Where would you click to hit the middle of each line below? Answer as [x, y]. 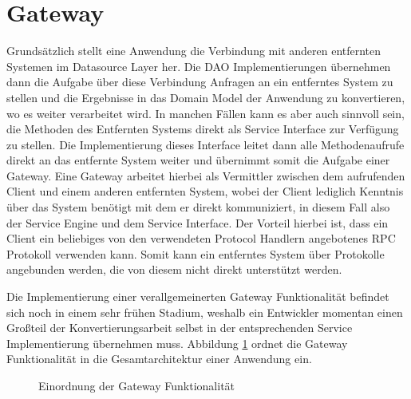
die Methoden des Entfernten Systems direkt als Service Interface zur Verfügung [203, 129]
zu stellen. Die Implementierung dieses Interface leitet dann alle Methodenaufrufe [205, 144]
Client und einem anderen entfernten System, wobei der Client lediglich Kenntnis [205, 191]
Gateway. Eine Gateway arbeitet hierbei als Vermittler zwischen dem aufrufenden [206, 175]
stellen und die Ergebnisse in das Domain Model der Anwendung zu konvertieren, [206, 97]
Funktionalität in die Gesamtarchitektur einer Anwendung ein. [159, 359]
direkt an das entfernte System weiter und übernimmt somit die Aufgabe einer [198, 160]
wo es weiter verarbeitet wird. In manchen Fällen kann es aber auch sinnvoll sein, [205, 113]
